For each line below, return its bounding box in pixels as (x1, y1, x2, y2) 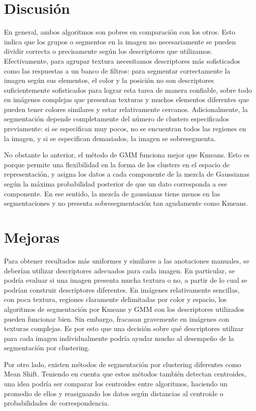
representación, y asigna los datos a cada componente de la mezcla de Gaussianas (4, 169, 250, 179)
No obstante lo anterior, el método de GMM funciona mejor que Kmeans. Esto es (4, 149, 250, 160)
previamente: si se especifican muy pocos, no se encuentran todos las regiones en (4, 123, 246, 134)
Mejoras (4, 227, 60, 247)
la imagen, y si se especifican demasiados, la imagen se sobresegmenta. (4, 133, 216, 143)
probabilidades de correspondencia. (4, 398, 109, 408)
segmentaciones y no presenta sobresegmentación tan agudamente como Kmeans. (4, 198, 248, 208)
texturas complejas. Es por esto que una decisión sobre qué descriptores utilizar (4, 323, 244, 334)
